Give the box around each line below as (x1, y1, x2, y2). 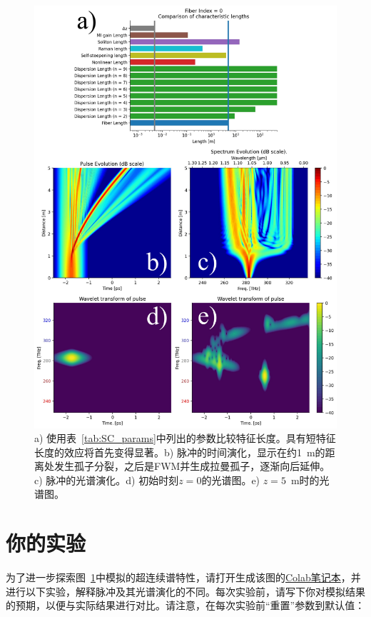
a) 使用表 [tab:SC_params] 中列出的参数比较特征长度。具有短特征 (34, 431, 336, 446)
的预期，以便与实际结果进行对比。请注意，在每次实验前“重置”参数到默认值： (6, 598, 365, 613)
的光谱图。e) (201, 472, 260, 487)
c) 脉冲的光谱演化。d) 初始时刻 (34, 472, 179, 487)
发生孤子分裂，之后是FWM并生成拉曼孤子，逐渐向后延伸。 (54, 458, 330, 473)
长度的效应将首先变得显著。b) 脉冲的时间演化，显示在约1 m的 (34, 444, 325, 459)
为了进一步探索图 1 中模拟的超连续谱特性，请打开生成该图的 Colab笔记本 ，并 (6, 570, 361, 585)
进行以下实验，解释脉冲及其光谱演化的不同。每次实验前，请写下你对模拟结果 (6, 583, 365, 598)
